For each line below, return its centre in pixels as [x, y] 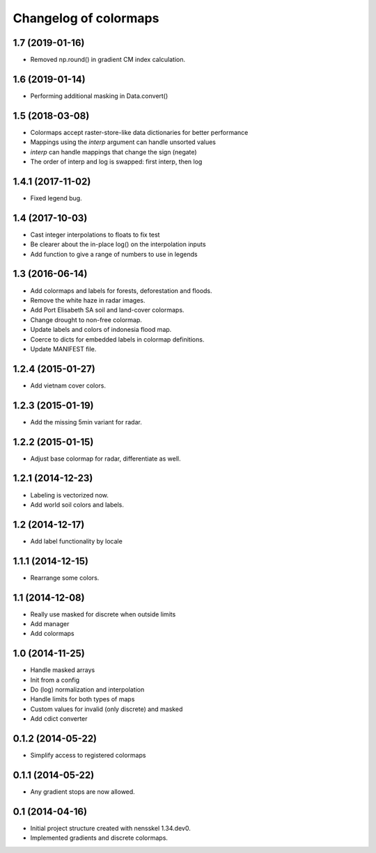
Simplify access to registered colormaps [88, 756]
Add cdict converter [59, 719]
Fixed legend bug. [56, 198]
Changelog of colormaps [86, 18]
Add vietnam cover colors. [68, 385]
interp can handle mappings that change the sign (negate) [114, 152]
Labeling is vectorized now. [70, 495]
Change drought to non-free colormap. [86, 319]
